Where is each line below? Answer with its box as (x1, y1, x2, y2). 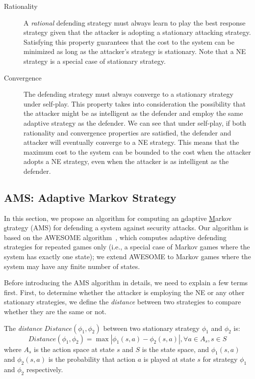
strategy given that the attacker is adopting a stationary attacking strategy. (24, 27, 251, 37)
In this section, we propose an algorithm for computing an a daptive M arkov (4, 213, 232, 223)
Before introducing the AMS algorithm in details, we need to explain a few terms (4, 277, 248, 288)
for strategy (203, 354, 238, 364)
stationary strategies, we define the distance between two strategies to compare (4, 297, 241, 307)
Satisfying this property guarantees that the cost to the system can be (24, 36, 234, 47)
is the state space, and (142, 344, 209, 354)
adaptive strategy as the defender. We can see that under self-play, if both (24, 117, 246, 128)
